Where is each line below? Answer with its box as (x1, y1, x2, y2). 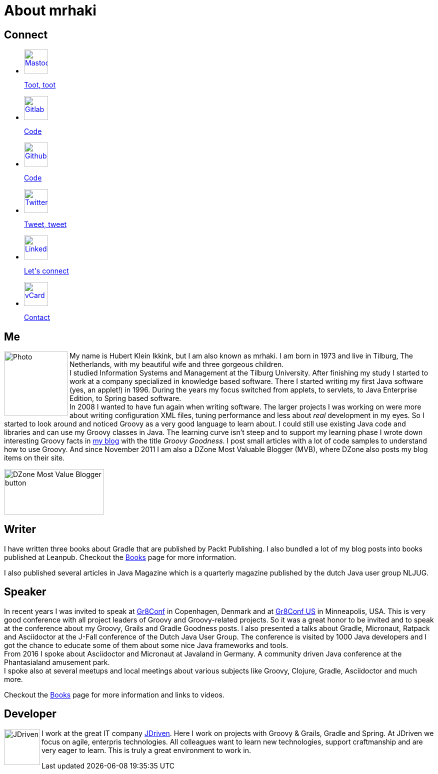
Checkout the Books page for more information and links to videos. (4, 690, 224, 699)
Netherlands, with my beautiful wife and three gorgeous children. (69, 360, 284, 369)
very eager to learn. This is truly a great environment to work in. (41, 745, 251, 754)
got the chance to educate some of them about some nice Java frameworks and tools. (4, 640, 288, 649)
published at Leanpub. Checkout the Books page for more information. (4, 552, 236, 561)
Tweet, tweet (24, 220, 67, 229)
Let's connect (24, 266, 69, 275)
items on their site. (4, 453, 65, 462)
